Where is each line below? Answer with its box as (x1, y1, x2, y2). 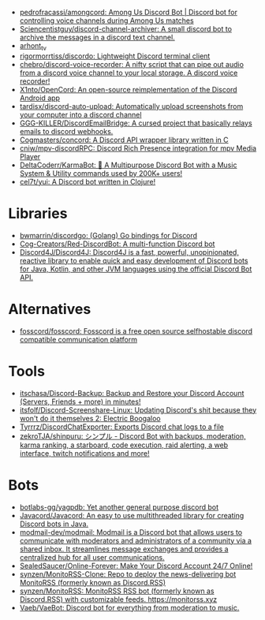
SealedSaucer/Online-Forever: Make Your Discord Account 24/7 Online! (19, 561, 253, 570)
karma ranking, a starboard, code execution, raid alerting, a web (19, 440, 229, 450)
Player (19, 151, 41, 161)
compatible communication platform (19, 334, 138, 344)
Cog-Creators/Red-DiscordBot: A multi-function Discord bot (19, 239, 215, 248)
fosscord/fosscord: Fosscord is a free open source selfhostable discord (19, 326, 253, 335)
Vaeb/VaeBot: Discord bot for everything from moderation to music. (19, 603, 240, 612)
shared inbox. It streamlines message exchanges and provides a (19, 544, 229, 554)
